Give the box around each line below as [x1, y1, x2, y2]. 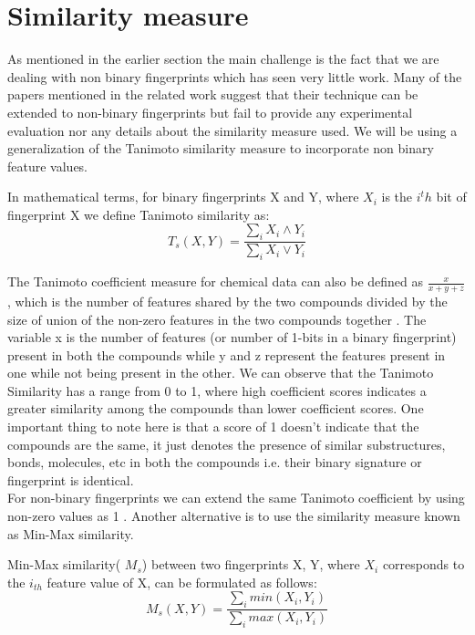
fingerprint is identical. [7, 470, 134, 489]
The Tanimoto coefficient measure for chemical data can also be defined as [7, 272, 424, 291]
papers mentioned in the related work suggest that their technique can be [7, 85, 418, 104]
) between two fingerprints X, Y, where [141, 555, 360, 574]
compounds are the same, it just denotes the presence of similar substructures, [7, 434, 446, 453]
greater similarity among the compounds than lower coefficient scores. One [7, 399, 424, 418]
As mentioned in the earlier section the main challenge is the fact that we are [7, 49, 439, 68]
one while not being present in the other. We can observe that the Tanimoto [7, 363, 434, 382]
